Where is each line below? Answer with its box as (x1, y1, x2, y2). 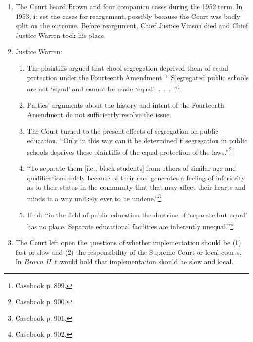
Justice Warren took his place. (15, 30, 106, 40)
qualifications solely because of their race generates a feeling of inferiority (27, 172, 245, 182)
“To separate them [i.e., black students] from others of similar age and (27, 163, 236, 173)
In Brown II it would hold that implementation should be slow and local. (15, 256, 234, 267)
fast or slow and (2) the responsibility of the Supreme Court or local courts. (15, 247, 242, 257)
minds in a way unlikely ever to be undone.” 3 (27, 192, 161, 203)
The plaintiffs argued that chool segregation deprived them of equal (27, 62, 228, 72)
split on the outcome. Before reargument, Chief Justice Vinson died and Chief (15, 20, 248, 31)
